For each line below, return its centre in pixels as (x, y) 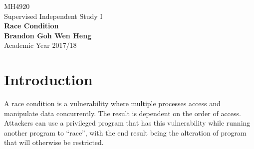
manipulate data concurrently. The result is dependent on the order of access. (123, 113)
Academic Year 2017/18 (40, 45)
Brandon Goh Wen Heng (48, 35)
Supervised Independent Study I (53, 16)
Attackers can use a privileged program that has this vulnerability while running (127, 123)
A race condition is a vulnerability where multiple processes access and (112, 103)
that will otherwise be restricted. (54, 142)
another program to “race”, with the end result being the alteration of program (125, 132)
